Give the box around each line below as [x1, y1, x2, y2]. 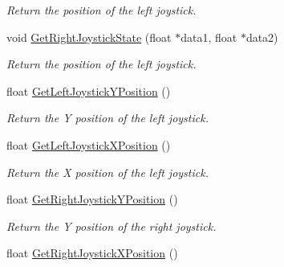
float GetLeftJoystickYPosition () [6, 82, 171, 99]
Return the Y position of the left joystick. [6, 109, 209, 126]
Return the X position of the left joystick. [6, 163, 209, 180]
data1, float [181, 28, 237, 45]
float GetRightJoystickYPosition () [6, 191, 178, 207]
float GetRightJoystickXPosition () [6, 244, 178, 261]
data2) [245, 28, 278, 45]
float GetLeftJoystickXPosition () [6, 136, 171, 153]
